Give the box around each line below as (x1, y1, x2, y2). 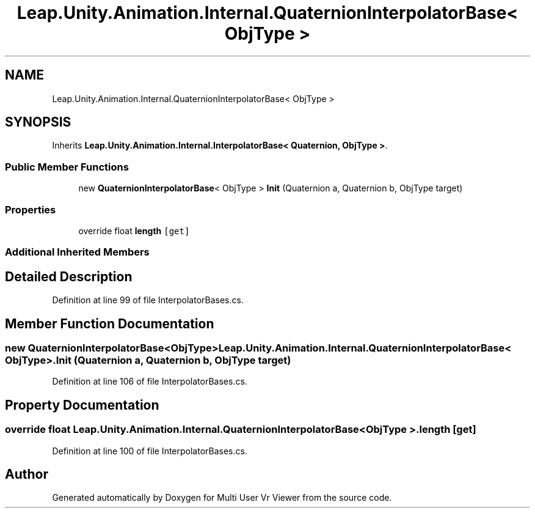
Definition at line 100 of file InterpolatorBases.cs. (52, 445, 247, 456)
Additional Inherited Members (5, 246, 150, 259)
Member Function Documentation (5, 316, 214, 331)
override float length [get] (78, 225, 190, 236)
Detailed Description (5, 268, 133, 284)
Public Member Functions (5, 160, 129, 173)
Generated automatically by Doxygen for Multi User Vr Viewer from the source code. (52, 492, 392, 503)
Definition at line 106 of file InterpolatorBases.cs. (52, 376, 247, 387)
